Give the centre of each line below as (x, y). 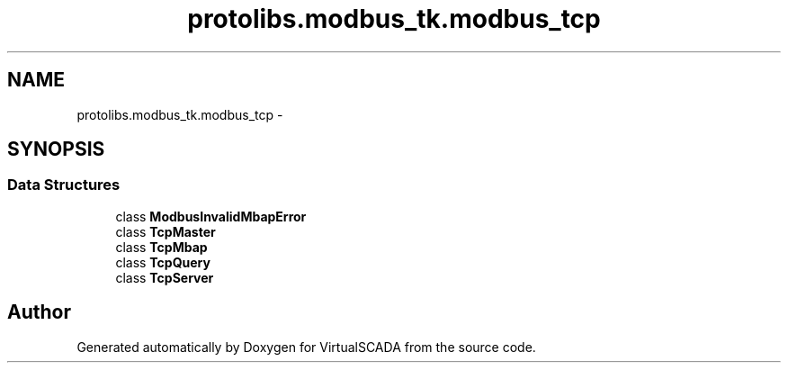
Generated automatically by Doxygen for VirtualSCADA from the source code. (306, 347)
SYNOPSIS (56, 149)
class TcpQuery (163, 262)
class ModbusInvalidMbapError (211, 216)
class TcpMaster (166, 231)
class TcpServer (165, 277)
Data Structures (64, 185)
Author (39, 312)
